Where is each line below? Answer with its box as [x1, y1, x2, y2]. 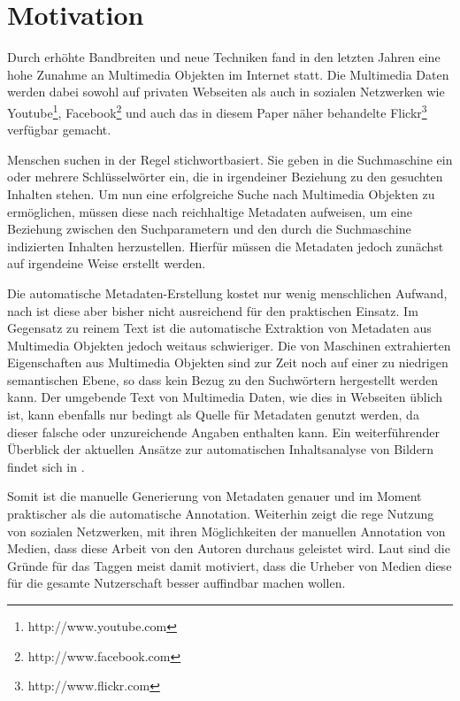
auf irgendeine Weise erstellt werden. [7, 254, 206, 273]
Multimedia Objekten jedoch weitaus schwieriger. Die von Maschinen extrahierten [7, 335, 451, 354]
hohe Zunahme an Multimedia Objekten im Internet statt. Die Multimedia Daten [7, 65, 449, 83]
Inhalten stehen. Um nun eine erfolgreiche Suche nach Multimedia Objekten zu [7, 184, 435, 203]
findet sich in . [7, 457, 85, 475]
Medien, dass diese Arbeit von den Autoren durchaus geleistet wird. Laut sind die [7, 539, 450, 558]
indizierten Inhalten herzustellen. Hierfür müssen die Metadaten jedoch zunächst [7, 236, 444, 255]
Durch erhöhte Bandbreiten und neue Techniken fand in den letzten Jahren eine [7, 48, 441, 66]
